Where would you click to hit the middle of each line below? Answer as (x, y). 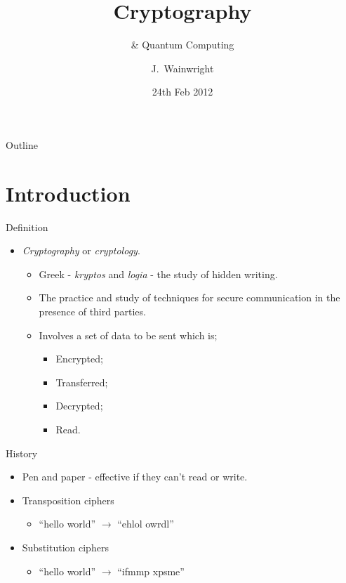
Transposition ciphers (68, 500)
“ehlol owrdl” (146, 524)
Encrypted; (79, 359)
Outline (22, 144)
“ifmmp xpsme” (151, 571)
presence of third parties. (92, 311)
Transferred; (82, 382)
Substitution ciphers (65, 547)
